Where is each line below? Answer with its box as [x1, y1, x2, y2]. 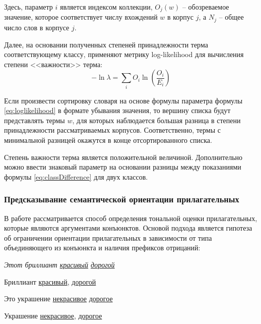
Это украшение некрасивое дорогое [4, 293, 113, 304]
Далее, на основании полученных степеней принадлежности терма [4, 39, 208, 49]
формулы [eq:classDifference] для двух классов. [4, 171, 148, 182]
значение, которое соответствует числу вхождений [4, 12, 158, 22]
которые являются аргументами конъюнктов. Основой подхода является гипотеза [4, 223, 252, 233]
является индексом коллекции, [59, 2, 153, 12]
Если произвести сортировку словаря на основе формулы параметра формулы [4, 95, 243, 105]
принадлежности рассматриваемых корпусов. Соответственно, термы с [4, 125, 221, 135]
